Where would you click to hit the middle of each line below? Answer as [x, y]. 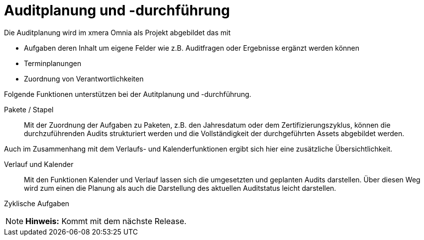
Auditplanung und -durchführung [117, 10]
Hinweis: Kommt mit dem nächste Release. [106, 221]
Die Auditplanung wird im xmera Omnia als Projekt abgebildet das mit [117, 32]
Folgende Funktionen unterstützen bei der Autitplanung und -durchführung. [128, 94]
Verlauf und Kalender [39, 164]
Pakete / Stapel [29, 109]
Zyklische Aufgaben [37, 203]
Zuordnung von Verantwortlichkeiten [84, 79]
